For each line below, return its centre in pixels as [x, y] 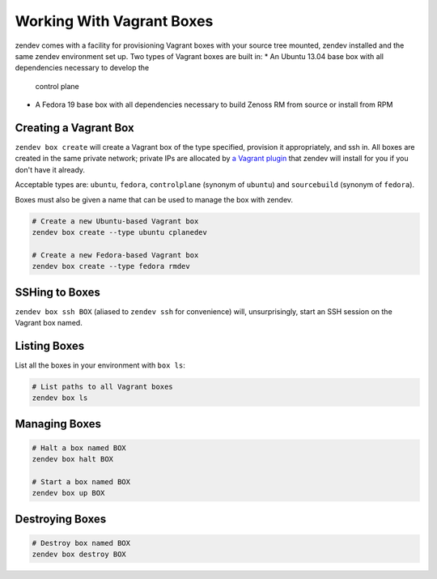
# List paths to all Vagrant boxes [102, 386]
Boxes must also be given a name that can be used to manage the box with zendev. [154, 199]
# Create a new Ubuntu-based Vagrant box [115, 221]
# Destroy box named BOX [81, 543]
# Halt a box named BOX [79, 448]
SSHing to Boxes [57, 292]
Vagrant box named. [49, 323]
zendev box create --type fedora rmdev [111, 266]
